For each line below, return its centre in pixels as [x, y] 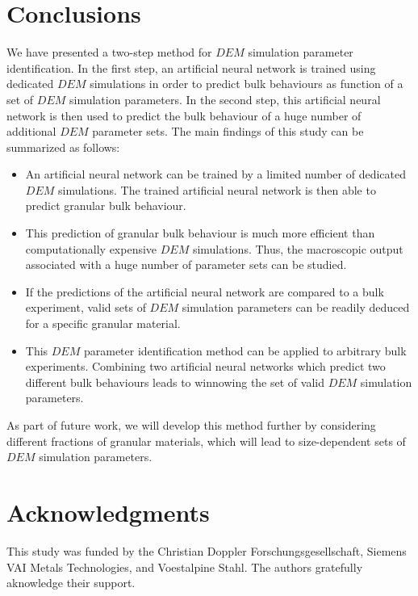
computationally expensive [91, 248]
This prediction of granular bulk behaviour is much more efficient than [200, 233]
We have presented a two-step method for [109, 52]
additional [31, 131]
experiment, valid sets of [86, 307]
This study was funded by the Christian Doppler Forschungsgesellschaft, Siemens [207, 550]
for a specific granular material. [103, 323]
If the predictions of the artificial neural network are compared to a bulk [205, 291]
